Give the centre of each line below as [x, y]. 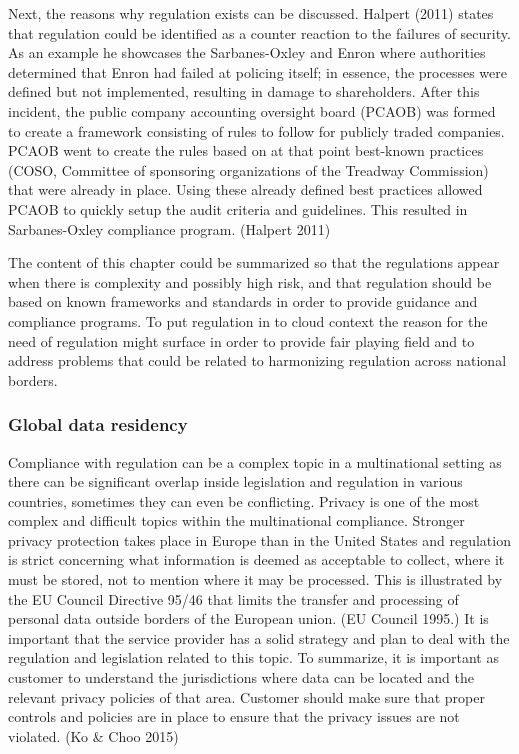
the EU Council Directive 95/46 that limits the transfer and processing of [233, 598]
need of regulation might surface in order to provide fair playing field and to [241, 340]
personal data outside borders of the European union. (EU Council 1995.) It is [248, 618]
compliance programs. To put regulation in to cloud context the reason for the [248, 320]
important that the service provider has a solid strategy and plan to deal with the [259, 637]
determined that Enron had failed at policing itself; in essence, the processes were [257, 71]
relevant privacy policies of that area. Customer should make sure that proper [246, 696]
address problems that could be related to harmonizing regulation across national [257, 360]
